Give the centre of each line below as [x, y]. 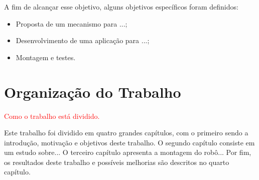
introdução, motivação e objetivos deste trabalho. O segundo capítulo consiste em [129, 142]
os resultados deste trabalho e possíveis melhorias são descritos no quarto [117, 162]
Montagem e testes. [46, 57]
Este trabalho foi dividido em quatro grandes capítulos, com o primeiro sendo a [126, 133]
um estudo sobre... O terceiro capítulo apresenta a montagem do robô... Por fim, [128, 152]
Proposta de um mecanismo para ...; [72, 23]
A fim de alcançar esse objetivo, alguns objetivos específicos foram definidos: [121, 7]
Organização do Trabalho [93, 92]
